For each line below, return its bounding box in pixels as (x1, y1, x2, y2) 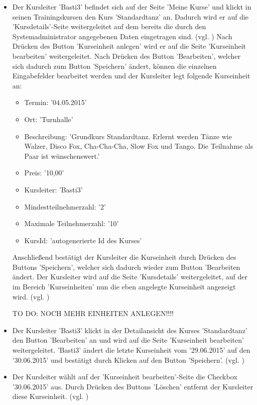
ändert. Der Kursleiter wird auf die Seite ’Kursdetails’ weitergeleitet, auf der (12, 271, 247, 282)
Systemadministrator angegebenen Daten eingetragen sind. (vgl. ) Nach (12, 31, 232, 41)
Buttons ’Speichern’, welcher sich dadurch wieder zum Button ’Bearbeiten (12, 261, 240, 272)
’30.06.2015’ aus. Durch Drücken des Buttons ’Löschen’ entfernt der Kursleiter (12, 381, 253, 391)
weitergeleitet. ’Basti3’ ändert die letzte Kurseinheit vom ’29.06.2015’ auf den (12, 345, 250, 355)
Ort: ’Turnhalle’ (24, 114, 73, 124)
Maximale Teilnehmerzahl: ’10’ (24, 218, 119, 229)
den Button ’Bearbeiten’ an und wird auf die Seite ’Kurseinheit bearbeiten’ (12, 335, 244, 345)
